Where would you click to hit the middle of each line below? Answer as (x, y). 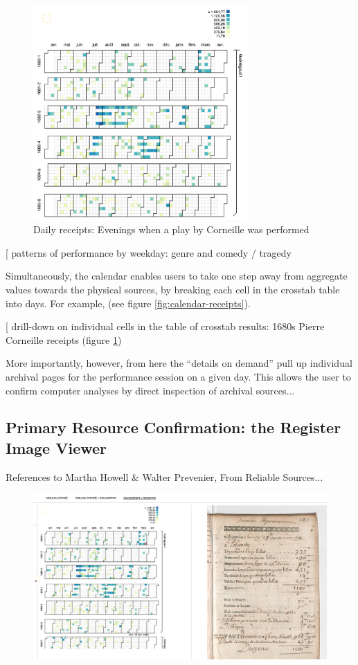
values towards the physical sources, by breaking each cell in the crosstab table (173, 289)
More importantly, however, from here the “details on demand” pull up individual (179, 363)
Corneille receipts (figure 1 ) (64, 339)
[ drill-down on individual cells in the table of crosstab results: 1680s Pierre (165, 326)
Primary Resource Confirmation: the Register (173, 427)
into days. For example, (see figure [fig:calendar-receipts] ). (128, 303)
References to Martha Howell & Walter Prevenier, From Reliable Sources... (164, 476)
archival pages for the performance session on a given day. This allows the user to (178, 376)
